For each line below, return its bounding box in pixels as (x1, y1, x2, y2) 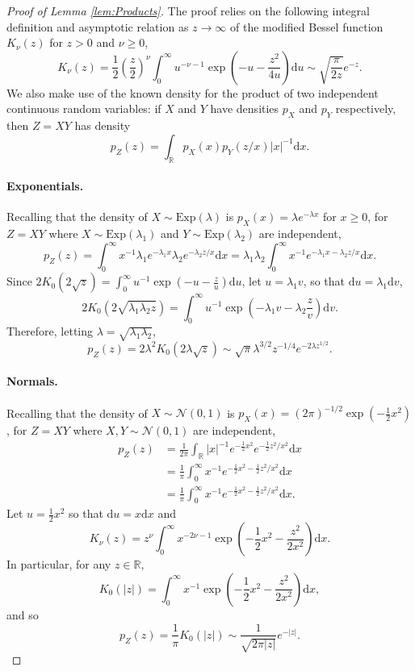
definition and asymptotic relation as (6, 18, 189, 35)
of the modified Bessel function (229, 18, 384, 35)
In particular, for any (6, 556, 111, 573)
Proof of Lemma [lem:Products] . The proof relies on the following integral (6, 2, 370, 19)
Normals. (6, 373, 58, 390)
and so (6, 606, 39, 623)
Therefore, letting (6, 323, 94, 340)
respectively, (335, 100, 396, 117)
